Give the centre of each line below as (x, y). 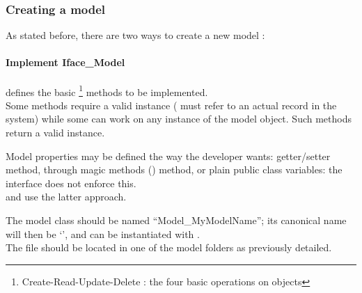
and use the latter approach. (66, 197)
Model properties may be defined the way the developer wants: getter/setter (168, 156)
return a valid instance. (55, 133)
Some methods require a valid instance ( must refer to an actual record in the (171, 105)
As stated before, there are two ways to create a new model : (135, 35)
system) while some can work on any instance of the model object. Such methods (179, 119)
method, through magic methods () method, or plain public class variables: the (174, 169)
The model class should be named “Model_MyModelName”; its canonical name (176, 220)
